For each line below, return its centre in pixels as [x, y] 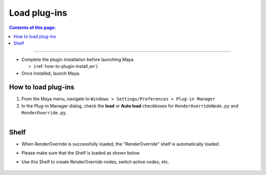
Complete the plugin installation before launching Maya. [78, 59]
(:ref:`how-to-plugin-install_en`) [66, 66]
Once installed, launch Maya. [51, 73]
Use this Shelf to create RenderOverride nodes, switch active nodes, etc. [95, 162]
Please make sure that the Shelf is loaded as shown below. [81, 153]
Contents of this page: [33, 28]
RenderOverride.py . [44, 113]
